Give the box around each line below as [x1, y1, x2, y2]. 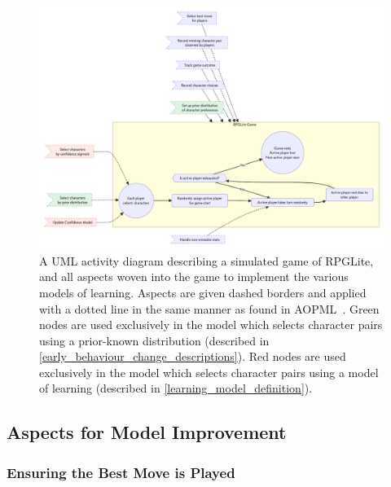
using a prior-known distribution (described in [39, 331, 270, 349]
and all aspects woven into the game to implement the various [39, 268, 349, 285]
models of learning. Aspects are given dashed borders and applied [39, 283, 367, 301]
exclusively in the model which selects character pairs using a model [39, 363, 379, 380]
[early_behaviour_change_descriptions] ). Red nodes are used [39, 348, 346, 365]
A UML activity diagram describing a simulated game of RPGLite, [39, 252, 374, 269]
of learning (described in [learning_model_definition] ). [39, 380, 313, 397]
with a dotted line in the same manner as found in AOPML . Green [39, 300, 380, 317]
